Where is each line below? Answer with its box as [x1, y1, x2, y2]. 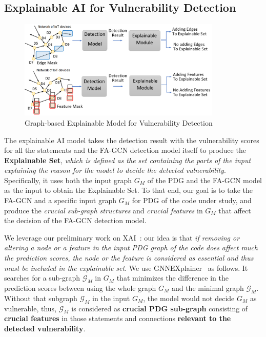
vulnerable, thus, [4, 303, 57, 313]
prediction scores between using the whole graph [4, 283, 156, 293]
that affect [218, 205, 251, 215]
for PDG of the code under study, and [132, 195, 252, 206]
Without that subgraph [4, 292, 77, 303]
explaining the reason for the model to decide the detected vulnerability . [4, 165, 226, 175]
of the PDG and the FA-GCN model [147, 174, 262, 185]
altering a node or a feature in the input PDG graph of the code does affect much [4, 242, 258, 253]
